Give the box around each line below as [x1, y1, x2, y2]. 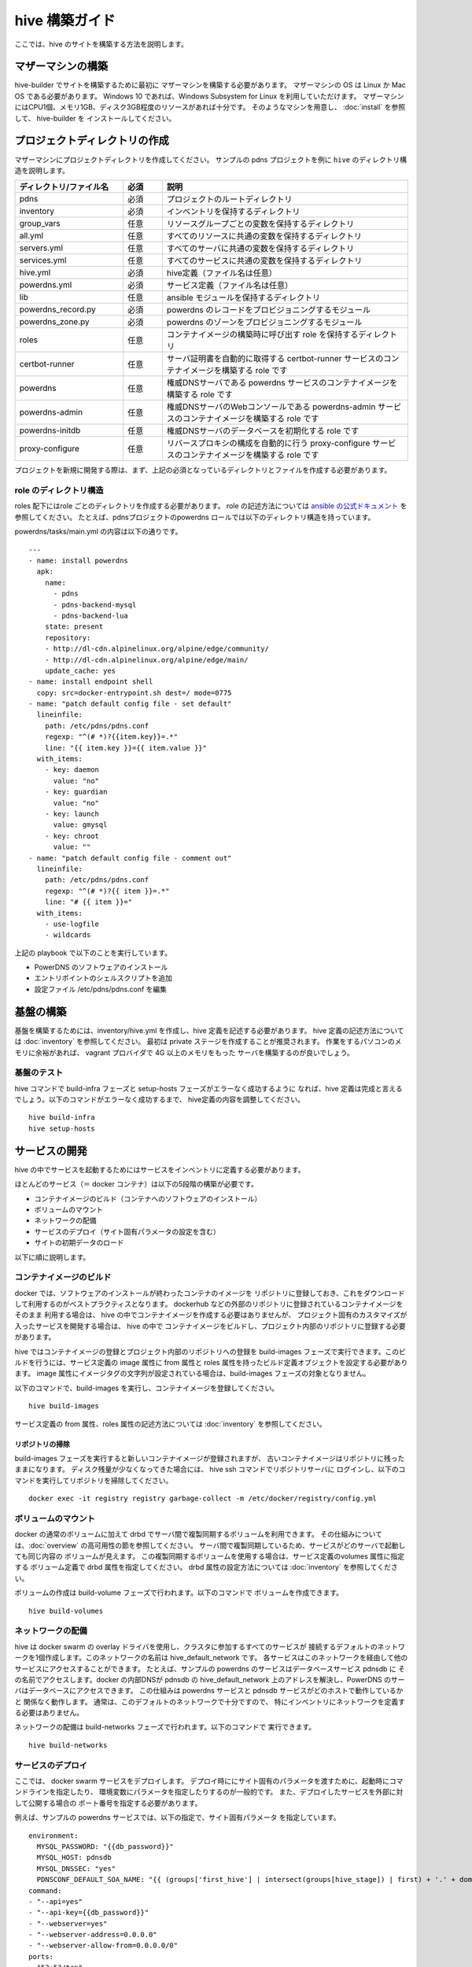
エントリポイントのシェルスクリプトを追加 [34, 973, 172, 983]
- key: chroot [44, 831, 100, 840]
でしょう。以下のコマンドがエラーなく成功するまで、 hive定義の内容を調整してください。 [14, 1094, 305, 1105]
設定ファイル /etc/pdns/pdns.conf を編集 [34, 984, 168, 994]
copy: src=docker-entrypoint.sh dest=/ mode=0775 [36, 688, 232, 697]
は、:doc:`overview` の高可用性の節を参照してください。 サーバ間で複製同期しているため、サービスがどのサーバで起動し [14, 1541, 406, 1550]
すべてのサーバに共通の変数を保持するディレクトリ [166, 243, 355, 254]
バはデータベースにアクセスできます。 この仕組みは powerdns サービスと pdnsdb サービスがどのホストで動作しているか [14, 1686, 404, 1696]
